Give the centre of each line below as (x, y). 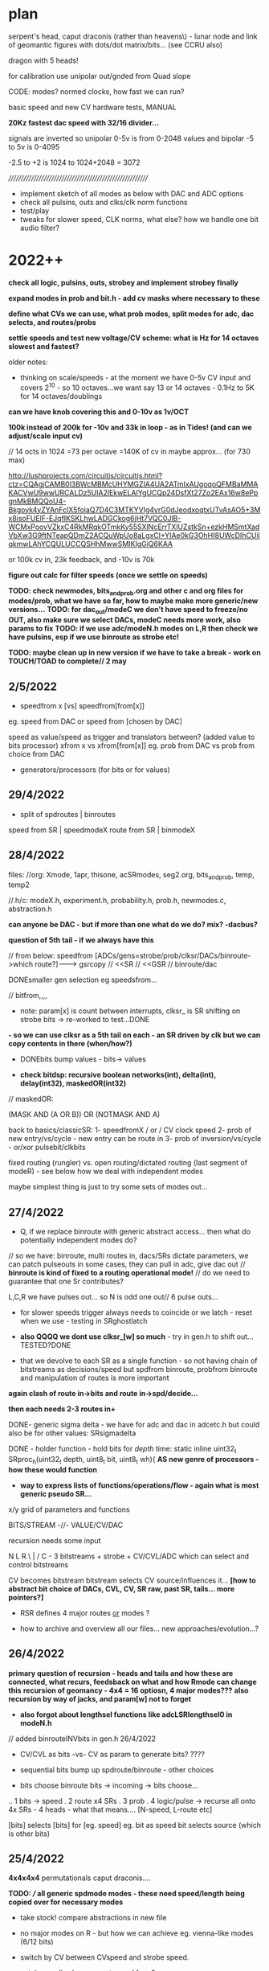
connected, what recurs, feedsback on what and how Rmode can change (132, 1682)
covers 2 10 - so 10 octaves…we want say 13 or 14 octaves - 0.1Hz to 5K (137, 387)
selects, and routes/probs (52, 322)
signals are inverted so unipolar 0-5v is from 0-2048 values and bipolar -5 (131, 138)
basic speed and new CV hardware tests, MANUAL (92, 107)
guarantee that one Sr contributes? (66, 1281)
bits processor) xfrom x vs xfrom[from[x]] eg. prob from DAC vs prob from (132, 745)
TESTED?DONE (45, 1345)
